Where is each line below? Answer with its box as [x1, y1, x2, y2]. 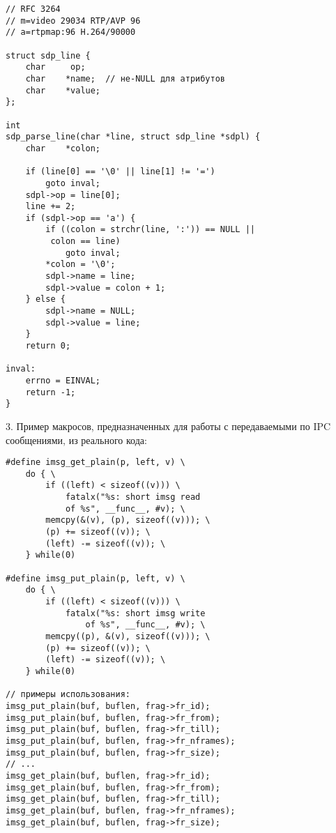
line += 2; [25, 201, 76, 212]
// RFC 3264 [6, 4, 61, 14]
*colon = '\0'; [45, 259, 116, 270]
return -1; [25, 387, 76, 397]
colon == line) [50, 236, 121, 247]
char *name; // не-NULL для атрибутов [25, 73, 225, 84]
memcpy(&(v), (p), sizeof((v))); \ [45, 515, 211, 526]
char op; [25, 62, 86, 72]
